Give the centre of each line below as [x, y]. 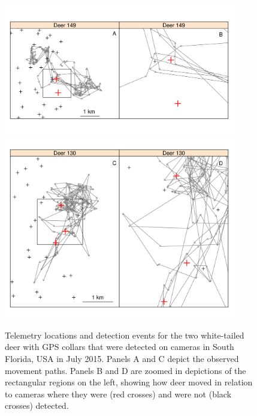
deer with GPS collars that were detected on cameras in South [120, 347]
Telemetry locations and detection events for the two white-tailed [125, 335]
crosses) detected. [37, 405]
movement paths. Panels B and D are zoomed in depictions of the [126, 370]
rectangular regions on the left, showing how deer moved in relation [129, 382]
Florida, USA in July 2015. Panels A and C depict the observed [122, 358]
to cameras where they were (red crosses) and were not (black [118, 393]
